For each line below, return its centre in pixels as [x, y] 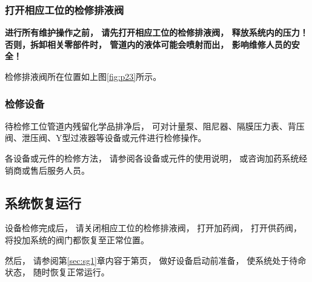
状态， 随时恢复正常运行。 [57, 272]
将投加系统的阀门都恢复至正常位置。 [77, 239]
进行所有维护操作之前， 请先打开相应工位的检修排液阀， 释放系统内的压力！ [157, 32]
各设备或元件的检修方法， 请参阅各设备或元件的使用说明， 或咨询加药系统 [152, 158]
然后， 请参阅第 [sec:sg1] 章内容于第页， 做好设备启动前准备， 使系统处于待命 [156, 260]
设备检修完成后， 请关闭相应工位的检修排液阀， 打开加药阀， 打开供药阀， [153, 228]
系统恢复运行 [43, 202]
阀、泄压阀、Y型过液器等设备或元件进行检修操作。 [106, 138]
